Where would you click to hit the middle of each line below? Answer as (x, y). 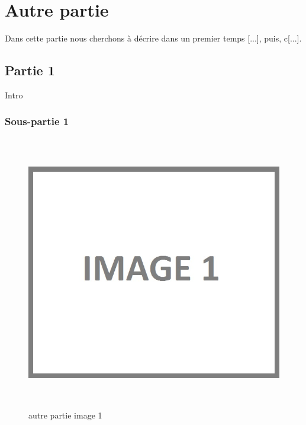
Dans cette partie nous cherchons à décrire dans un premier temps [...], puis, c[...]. (153, 38)
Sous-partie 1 (37, 121)
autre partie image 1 (65, 415)
